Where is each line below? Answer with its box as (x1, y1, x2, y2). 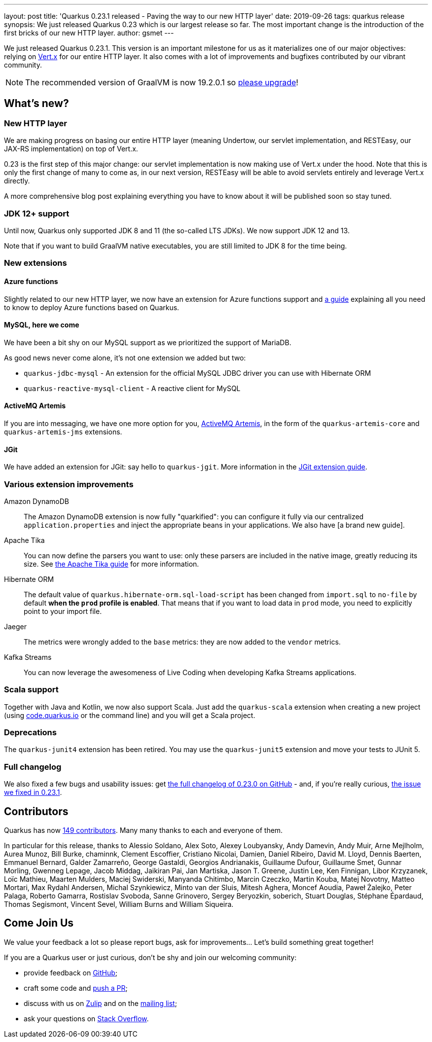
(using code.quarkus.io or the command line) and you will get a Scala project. (4, 711, 255, 719)
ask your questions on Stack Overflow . (24, 1014, 149, 1023)
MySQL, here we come (4, 321, 79, 329)
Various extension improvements (4, 479, 134, 489)
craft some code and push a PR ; (24, 983, 128, 992)
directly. (4, 177, 30, 185)
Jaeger (4, 622, 27, 631)
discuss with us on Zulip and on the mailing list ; (24, 999, 177, 1007)
